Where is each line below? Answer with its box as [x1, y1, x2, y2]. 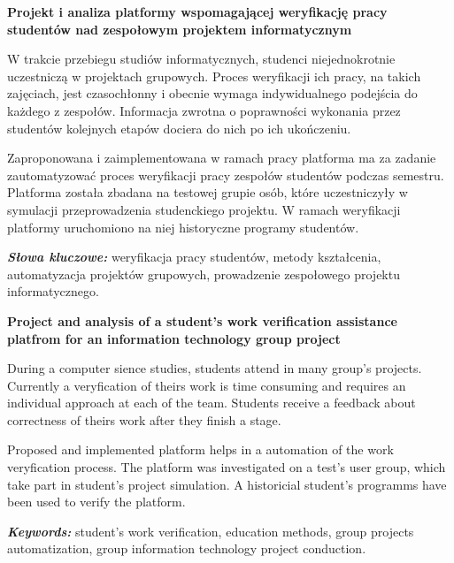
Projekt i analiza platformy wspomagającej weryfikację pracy [7, 3, 388, 20]
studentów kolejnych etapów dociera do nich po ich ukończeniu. [7, 118, 351, 137]
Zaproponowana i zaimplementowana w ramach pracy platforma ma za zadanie [7, 148, 436, 167]
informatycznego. [7, 282, 99, 301]
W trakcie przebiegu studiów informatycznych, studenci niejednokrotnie [7, 49, 396, 68]
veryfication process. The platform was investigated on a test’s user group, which [7, 458, 446, 476]
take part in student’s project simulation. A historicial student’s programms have [7, 475, 447, 493]
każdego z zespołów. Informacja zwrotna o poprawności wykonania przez [7, 101, 401, 119]
